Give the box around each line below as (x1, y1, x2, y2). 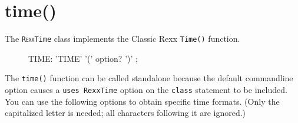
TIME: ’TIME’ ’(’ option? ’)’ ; (28, 52, 138, 64)
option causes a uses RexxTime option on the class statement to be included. (5, 84, 287, 96)
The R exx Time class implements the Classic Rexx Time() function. (5, 32, 240, 45)
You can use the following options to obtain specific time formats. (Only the (5, 95, 280, 107)
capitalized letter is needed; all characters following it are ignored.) (5, 107, 246, 119)
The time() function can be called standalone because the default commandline (5, 72, 293, 84)
